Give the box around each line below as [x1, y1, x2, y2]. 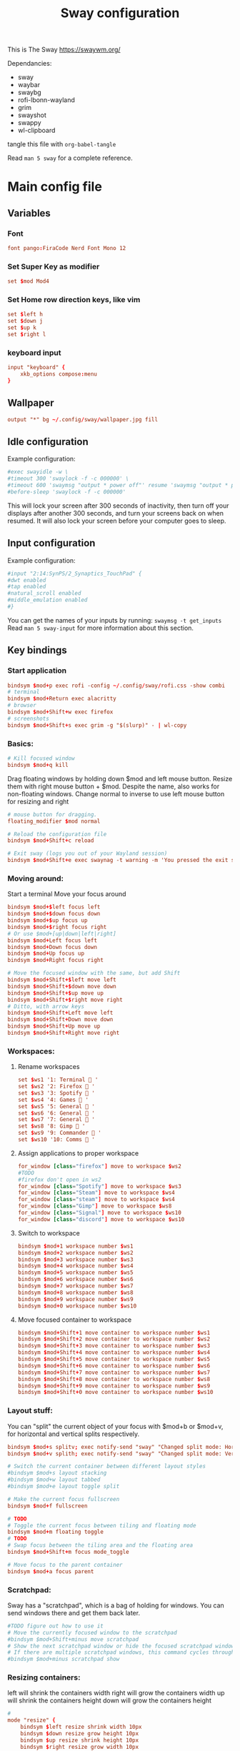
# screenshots [7, 715, 50, 722]
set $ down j [7, 318, 43, 325]
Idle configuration [7, 436, 89, 448]
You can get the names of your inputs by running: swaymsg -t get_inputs [7, 616, 222, 624]
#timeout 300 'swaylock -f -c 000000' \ [7, 475, 130, 483]
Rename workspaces [17, 1063, 80, 1071]
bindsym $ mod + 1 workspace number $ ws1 [17, 1243, 134, 1250]
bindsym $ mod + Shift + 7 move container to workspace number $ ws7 [17, 1369, 211, 1376]
